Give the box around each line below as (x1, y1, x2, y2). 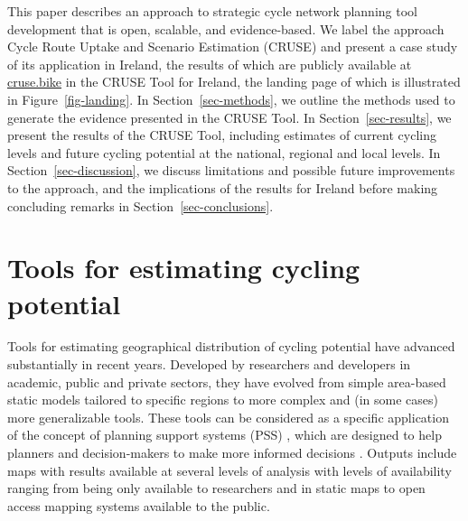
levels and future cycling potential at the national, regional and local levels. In (7, 143, 441, 162)
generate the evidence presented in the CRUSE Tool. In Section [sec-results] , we (7, 107, 452, 126)
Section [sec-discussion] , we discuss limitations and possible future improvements (7, 161, 455, 180)
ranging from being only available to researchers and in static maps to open (7, 479, 426, 498)
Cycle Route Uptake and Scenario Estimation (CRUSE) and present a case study (7, 37, 458, 56)
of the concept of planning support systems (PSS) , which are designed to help (7, 425, 442, 444)
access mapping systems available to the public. (7, 496, 270, 515)
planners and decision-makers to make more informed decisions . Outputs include (7, 443, 457, 461)
